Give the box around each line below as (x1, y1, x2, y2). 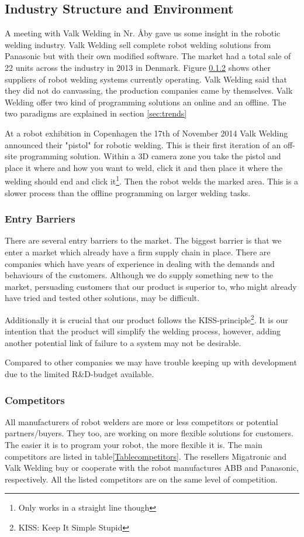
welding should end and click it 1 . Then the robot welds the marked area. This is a (5, 173, 299, 187)
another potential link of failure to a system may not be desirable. (5, 336, 241, 348)
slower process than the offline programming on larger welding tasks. (5, 186, 251, 199)
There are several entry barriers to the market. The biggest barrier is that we (5, 234, 282, 247)
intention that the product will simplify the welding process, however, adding (5, 325, 281, 337)
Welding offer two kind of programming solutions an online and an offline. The (5, 95, 286, 108)
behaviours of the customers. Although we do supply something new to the (5, 269, 273, 281)
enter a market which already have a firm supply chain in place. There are (5, 245, 271, 258)
